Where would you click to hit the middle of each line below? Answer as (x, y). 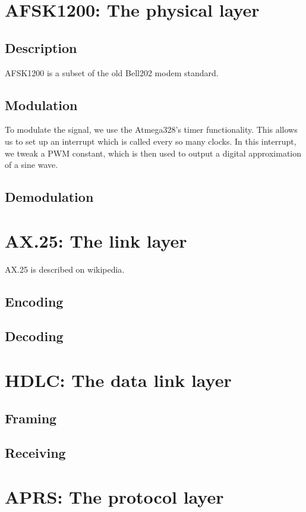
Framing (31, 418)
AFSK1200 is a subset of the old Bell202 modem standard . (112, 72)
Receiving (35, 453)
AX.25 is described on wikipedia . (65, 269)
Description (41, 47)
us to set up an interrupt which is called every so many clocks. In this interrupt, (151, 141)
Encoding (34, 301)
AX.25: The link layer (96, 240)
